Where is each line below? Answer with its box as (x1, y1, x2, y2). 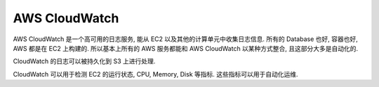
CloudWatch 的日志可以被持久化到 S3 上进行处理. (13, 57, 156, 65)
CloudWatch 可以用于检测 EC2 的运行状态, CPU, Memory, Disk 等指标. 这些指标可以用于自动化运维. (13, 70, 298, 78)
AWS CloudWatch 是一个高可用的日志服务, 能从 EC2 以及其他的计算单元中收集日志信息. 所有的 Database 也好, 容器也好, (13, 35, 358, 43)
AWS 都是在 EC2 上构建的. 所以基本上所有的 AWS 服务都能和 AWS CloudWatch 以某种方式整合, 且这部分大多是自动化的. (13, 44, 359, 52)
